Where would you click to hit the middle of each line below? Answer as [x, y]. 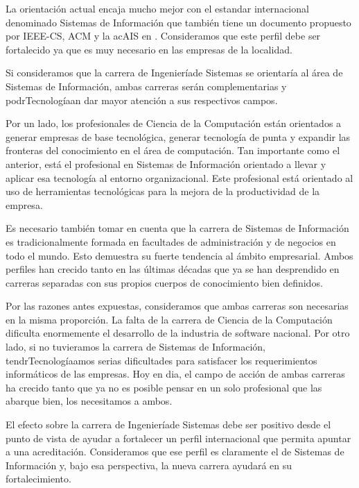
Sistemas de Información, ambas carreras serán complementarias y [146, 86]
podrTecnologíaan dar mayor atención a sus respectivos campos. [142, 100]
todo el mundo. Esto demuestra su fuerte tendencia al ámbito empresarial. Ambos [179, 255]
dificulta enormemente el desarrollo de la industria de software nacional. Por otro [178, 333]
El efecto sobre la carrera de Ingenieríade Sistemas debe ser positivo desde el [168, 424]
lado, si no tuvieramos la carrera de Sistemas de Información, [135, 347]
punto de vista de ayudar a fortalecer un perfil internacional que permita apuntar [178, 438]
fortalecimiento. [38, 479]
